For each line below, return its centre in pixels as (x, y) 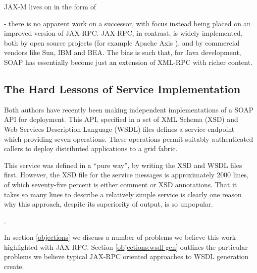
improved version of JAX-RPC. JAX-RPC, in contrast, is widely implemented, (123, 33)
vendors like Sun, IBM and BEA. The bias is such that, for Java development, (123, 52)
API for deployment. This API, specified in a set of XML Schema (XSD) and (121, 119)
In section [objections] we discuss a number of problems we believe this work (120, 237)
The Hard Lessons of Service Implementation (122, 88)
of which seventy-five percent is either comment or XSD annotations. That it (121, 184)
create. (14, 266)
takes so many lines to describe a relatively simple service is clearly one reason (123, 194)
